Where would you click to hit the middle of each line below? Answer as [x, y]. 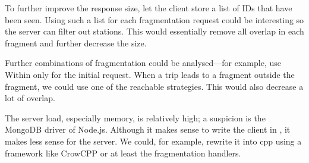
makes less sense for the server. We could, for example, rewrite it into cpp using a [153, 141]
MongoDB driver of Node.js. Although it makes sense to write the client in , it [148, 129]
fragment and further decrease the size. [76, 43]
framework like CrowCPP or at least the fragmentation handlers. [123, 153]
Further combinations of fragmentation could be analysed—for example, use [143, 63]
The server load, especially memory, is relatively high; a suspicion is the [135, 117]
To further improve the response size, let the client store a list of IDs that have [149, 8]
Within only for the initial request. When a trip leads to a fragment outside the [150, 74]
